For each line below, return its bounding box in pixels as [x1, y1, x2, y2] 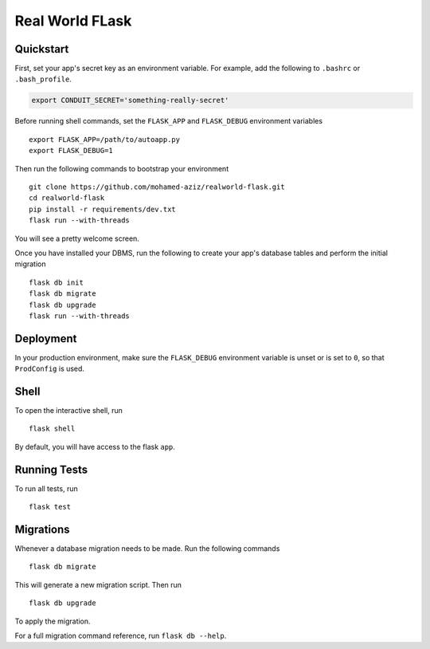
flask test [29, 502, 72, 512]
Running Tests [14, 462, 88, 476]
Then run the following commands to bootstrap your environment [14, 163, 229, 173]
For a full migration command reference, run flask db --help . [14, 631, 227, 641]
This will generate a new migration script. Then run [14, 580, 182, 589]
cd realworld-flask [29, 194, 105, 203]
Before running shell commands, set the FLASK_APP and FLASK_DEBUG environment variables [14, 116, 322, 126]
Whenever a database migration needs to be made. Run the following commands [14, 544, 280, 553]
